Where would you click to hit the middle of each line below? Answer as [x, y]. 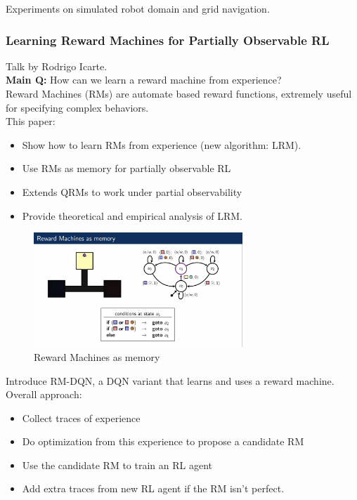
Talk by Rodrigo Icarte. [57, 66]
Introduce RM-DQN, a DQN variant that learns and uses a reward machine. [170, 380]
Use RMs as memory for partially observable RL [126, 168]
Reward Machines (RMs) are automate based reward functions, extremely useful [179, 93]
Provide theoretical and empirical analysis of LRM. [132, 215]
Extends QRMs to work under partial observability [132, 191]
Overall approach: [44, 394]
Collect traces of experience [81, 417]
